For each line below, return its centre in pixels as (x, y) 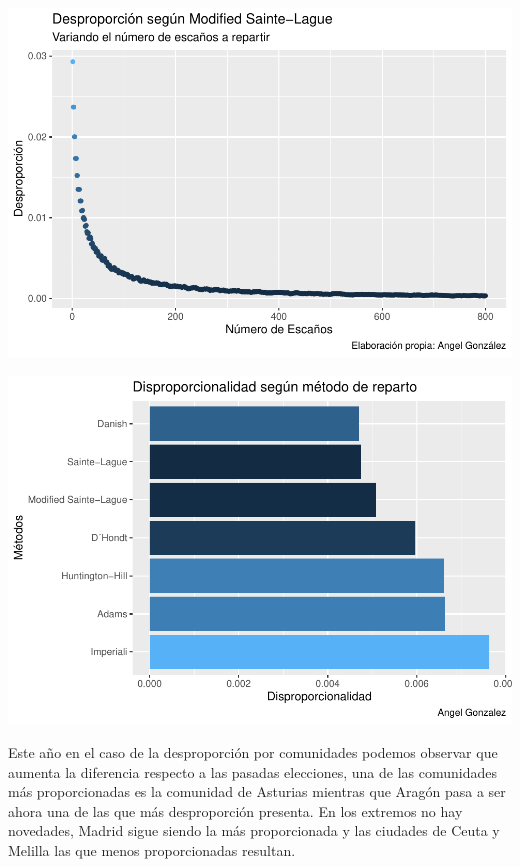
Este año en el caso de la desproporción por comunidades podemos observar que (253, 752)
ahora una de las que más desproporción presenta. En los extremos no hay (235, 810)
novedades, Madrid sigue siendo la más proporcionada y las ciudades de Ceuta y (254, 830)
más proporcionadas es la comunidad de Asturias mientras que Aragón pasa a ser (257, 791)
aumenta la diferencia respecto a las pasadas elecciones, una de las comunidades (253, 771)
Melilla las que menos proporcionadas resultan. (152, 850)
